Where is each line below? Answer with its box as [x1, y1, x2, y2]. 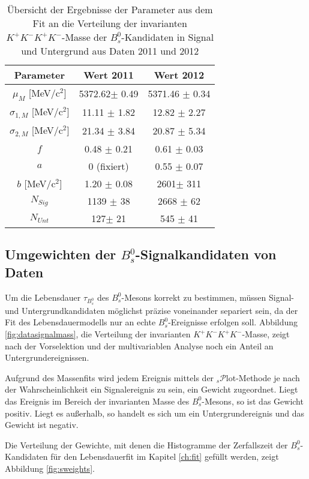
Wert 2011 [83, 68, 134, 82]
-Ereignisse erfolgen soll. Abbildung [168, 316, 298, 328]
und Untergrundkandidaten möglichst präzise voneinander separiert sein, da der [5, 304, 298, 316]
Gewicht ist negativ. [5, 418, 79, 431]
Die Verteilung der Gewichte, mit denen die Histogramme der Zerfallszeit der [5, 438, 288, 451]
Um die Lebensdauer [5, 291, 81, 303]
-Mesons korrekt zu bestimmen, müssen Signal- [121, 291, 294, 303]
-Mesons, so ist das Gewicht [202, 394, 304, 407]
